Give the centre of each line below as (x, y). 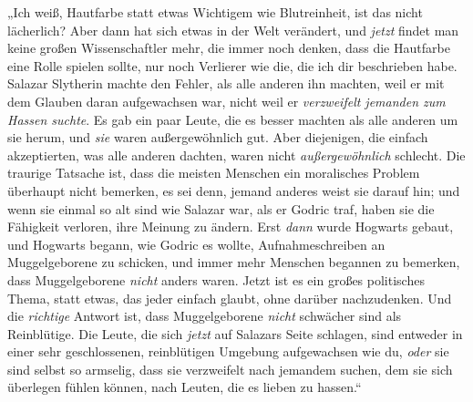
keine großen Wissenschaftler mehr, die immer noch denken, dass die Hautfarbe (229, 48)
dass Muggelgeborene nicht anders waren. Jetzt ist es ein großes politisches (216, 279)
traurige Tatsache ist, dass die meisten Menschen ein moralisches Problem (214, 173)
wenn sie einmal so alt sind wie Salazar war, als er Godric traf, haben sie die (221, 208)
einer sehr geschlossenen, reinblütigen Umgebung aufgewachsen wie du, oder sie (228, 351)
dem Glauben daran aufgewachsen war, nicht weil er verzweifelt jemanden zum (226, 101)
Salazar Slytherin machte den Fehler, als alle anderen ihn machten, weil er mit (226, 83)
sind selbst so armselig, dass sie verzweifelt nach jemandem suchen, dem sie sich (230, 369)
